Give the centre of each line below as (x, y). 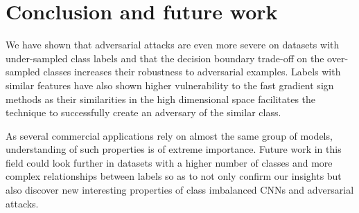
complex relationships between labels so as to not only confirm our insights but (174, 176)
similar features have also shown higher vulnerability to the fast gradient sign (170, 85)
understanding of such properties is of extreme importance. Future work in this (174, 149)
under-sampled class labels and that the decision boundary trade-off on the (165, 58)
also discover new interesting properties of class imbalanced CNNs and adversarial (180, 190)
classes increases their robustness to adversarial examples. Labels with (192, 72)
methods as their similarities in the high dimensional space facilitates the (161, 99)
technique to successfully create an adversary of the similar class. (143, 112)
